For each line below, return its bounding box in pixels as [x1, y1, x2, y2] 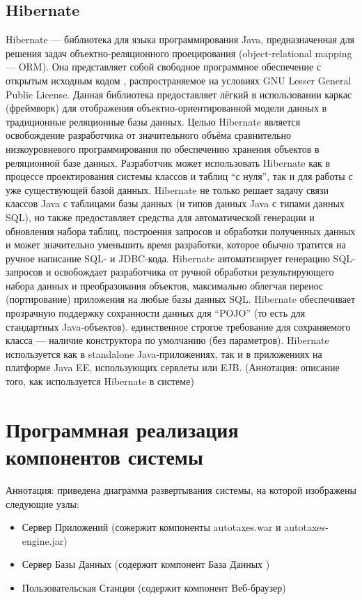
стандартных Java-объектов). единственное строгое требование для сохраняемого [6, 319, 351, 333]
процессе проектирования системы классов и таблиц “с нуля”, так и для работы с [6, 169, 353, 183]
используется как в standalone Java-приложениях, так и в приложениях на [6, 346, 322, 361]
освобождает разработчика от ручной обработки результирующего [54, 264, 334, 279]
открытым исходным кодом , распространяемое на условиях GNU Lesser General [6, 73, 352, 87]
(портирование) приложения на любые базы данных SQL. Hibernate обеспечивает [6, 292, 356, 306]
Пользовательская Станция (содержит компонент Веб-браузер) [22, 580, 286, 594]
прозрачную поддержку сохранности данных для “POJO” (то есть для [6, 306, 306, 320]
